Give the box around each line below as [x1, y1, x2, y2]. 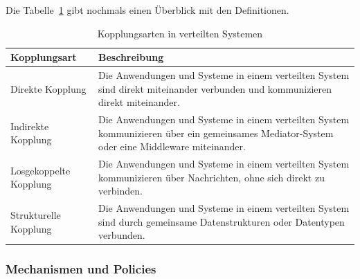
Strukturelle [10, 207, 61, 222]
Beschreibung [98, 50, 164, 64]
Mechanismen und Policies [6, 260, 156, 278]
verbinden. [98, 183, 143, 198]
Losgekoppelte [10, 163, 71, 177]
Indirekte [10, 118, 49, 133]
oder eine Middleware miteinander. [98, 139, 246, 154]
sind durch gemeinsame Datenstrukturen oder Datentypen [98, 214, 345, 228]
